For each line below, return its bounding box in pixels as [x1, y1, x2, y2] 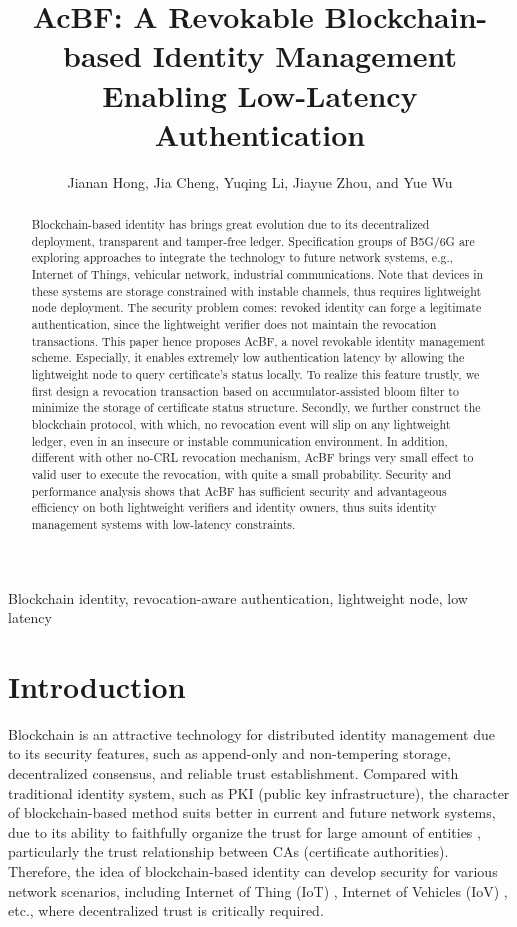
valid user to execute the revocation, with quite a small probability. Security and [31, 465, 452, 482]
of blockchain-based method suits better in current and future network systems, [8, 802, 496, 823]
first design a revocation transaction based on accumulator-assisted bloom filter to [31, 382, 459, 399]
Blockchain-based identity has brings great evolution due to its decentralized [31, 216, 430, 233]
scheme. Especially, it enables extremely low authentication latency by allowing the [31, 349, 465, 366]
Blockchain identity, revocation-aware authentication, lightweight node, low [8, 587, 468, 608]
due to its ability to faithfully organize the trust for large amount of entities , [8, 821, 481, 842]
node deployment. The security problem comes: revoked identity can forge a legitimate [31, 299, 482, 316]
